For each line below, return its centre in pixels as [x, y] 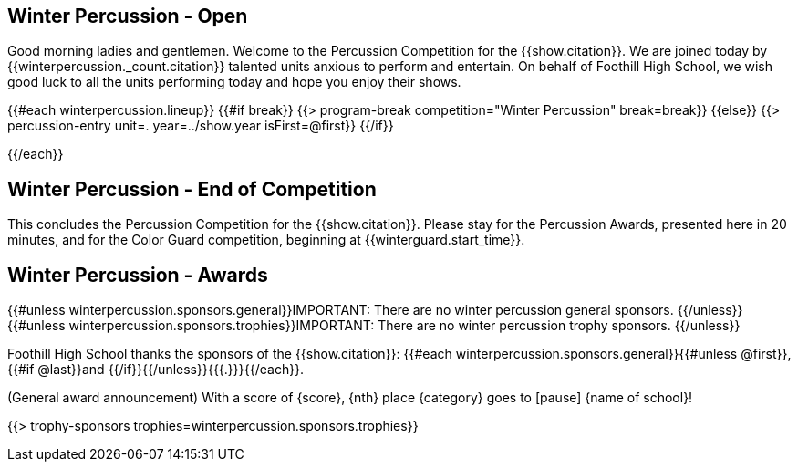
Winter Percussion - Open [128, 16]
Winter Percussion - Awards [138, 275]
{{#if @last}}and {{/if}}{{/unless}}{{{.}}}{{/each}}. [156, 370]
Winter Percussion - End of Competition [192, 189]
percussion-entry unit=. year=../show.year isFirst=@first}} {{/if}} [201, 126]
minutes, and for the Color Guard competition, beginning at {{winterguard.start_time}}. [266, 240]
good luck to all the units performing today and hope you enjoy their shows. [234, 82]
